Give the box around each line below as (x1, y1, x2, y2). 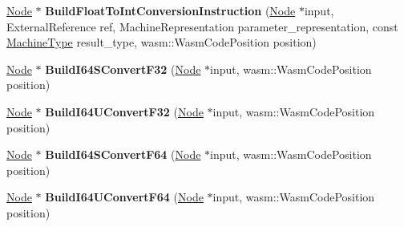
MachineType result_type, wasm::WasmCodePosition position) (6, 34, 317, 51)
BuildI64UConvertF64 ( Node (45, 188, 204, 205)
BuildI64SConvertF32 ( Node (45, 60, 201, 77)
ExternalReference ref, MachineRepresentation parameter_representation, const (6, 18, 398, 34)
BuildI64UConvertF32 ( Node (45, 103, 204, 120)
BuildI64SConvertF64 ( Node (45, 146, 201, 163)
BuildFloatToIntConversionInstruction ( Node (45, 2, 296, 18)
